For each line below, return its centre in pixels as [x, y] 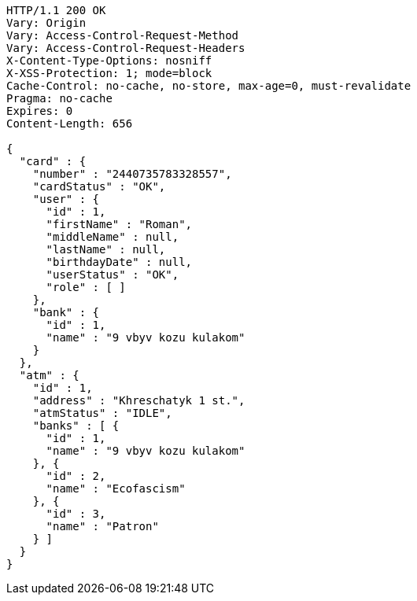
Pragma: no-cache [59, 98]
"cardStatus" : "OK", [99, 186]
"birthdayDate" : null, [119, 262]
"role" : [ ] [86, 287]
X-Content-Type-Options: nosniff [109, 61]
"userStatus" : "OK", [113, 275]
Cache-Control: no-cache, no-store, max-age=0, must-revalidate [209, 86]
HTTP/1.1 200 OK [56, 10]
